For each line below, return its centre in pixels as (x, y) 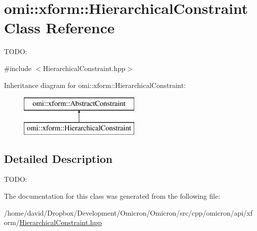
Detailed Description (58, 158)
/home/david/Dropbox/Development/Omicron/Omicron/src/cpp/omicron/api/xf (128, 212)
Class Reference (59, 28)
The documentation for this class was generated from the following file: (112, 196)
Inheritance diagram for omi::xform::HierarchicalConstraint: (95, 85)
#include (18, 68)
